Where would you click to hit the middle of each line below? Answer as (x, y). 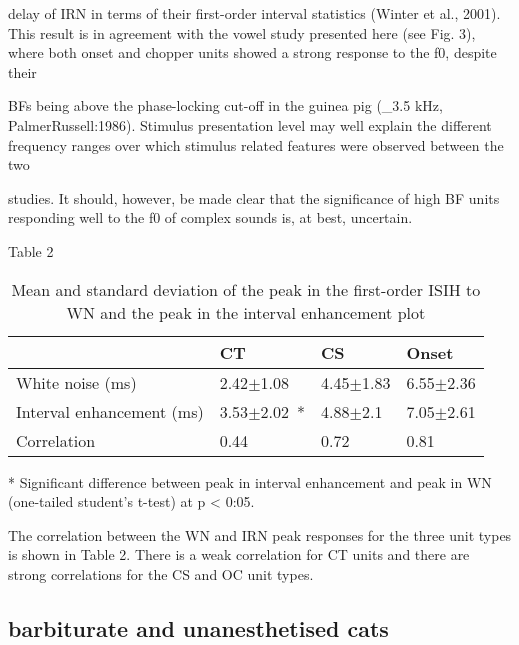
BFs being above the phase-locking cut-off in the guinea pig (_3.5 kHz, (225, 105)
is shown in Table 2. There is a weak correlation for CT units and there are (239, 554)
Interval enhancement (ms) (110, 411)
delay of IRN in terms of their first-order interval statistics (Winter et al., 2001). (254, 13)
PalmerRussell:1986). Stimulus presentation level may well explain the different (250, 124)
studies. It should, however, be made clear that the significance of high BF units (254, 197)
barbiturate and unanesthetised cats (198, 627)
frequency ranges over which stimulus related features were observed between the (256, 144)
